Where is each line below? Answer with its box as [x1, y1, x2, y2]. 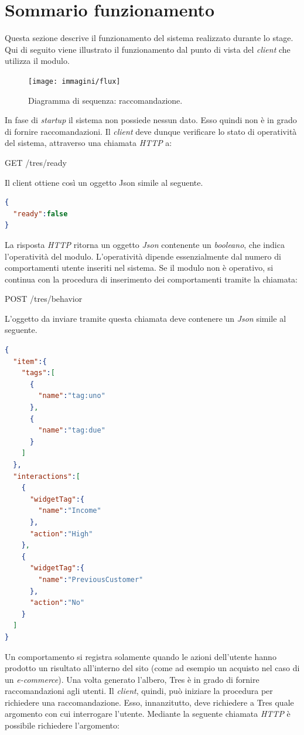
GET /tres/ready [5, 156, 67, 168]
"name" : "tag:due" [38, 426, 105, 435]
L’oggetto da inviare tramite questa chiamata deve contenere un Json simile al [5, 312, 286, 324]
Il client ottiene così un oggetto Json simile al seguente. [5, 176, 203, 188]
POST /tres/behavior [5, 292, 83, 305]
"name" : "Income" [38, 506, 101, 515]
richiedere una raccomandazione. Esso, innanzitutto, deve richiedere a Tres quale [5, 696, 294, 708]
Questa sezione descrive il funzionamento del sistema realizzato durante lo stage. [5, 32, 293, 44]
